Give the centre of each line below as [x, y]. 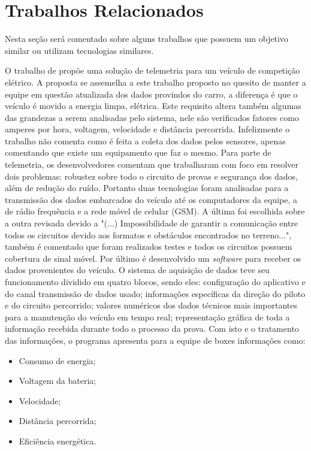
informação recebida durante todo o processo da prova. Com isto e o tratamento [152, 329]
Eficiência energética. [58, 441]
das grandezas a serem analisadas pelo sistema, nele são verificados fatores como [152, 117]
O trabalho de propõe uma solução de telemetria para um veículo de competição [153, 70]
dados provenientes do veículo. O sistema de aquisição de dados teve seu [137, 270]
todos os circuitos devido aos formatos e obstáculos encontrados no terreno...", [148, 234]
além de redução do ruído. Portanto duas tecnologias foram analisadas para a [147, 188]
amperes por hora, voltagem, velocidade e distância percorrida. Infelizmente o [147, 129]
